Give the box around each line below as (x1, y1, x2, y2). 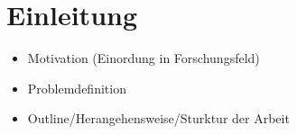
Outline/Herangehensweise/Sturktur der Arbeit (27, 109, 290, 128)
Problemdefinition (27, 78, 126, 97)
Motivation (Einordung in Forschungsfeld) (27, 49, 260, 67)
